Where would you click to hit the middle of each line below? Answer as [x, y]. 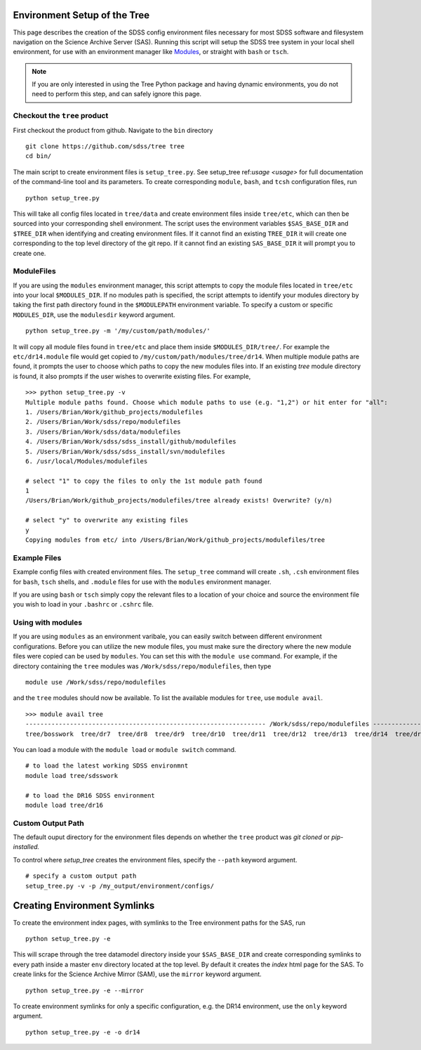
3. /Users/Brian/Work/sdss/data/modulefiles [103, 432]
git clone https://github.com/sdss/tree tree [105, 147]
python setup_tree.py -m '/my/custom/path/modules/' [118, 331]
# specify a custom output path [81, 876]
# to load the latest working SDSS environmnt [107, 766]
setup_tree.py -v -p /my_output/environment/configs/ [120, 886]
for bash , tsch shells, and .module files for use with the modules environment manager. [142, 582]
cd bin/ [39, 156]
